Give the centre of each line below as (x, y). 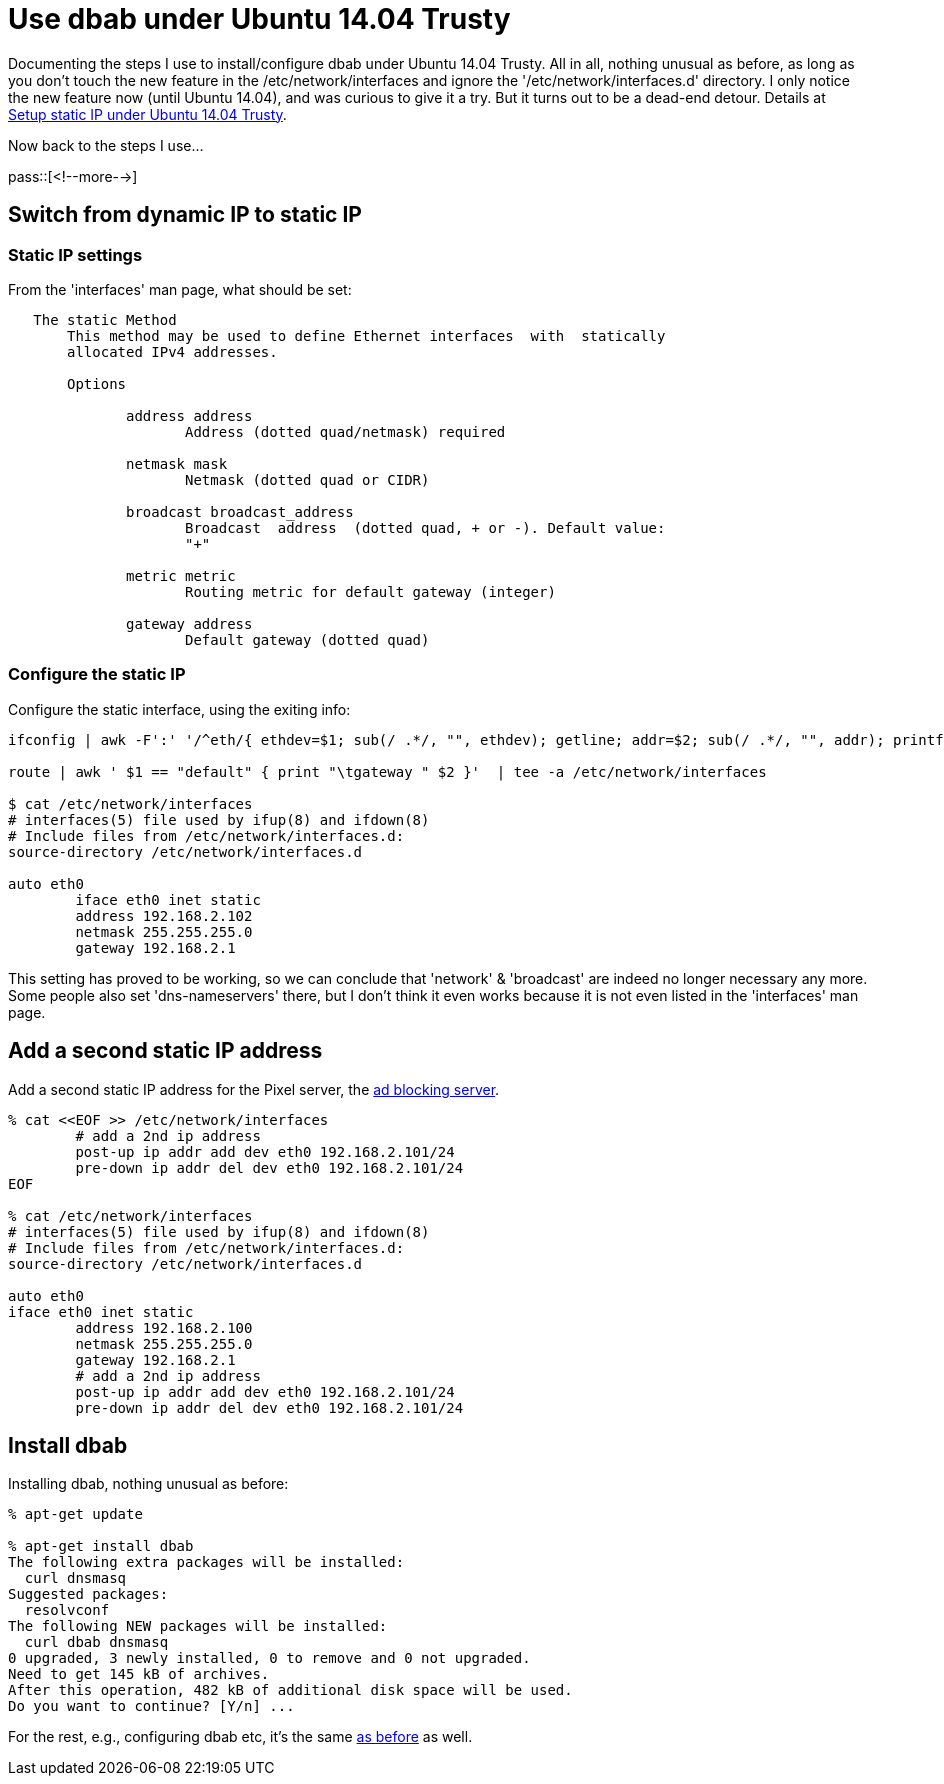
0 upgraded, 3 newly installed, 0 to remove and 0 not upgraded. (269, 1658)
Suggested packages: (88, 1594)
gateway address (189, 623)
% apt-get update (75, 1514)
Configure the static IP (97, 674)
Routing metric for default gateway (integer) (370, 591)
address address (189, 415)
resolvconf (67, 1610)
